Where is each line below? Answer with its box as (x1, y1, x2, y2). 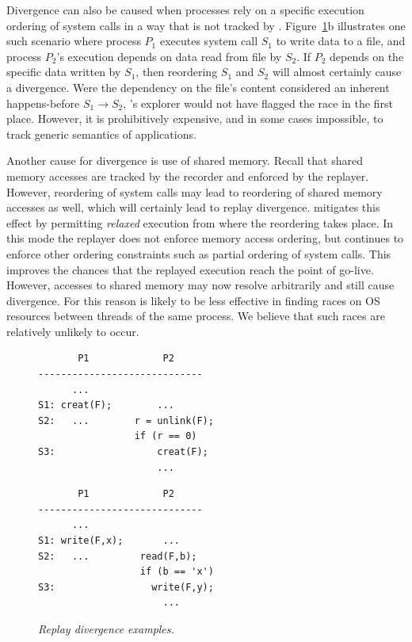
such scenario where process (6, 32, 141, 49)
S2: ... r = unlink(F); (38, 415, 214, 426)
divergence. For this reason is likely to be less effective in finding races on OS (6, 292, 380, 308)
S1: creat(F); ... (38, 399, 174, 411)
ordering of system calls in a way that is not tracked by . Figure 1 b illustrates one (6, 17, 406, 33)
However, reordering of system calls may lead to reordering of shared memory (6, 183, 383, 200)
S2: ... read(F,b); (38, 550, 197, 562)
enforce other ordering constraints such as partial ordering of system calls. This (6, 245, 391, 262)
